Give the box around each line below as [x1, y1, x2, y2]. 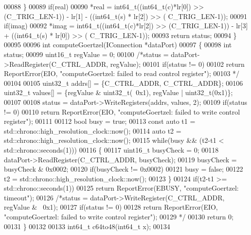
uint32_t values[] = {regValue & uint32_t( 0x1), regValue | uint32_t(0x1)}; [4, 87, 233, 98]
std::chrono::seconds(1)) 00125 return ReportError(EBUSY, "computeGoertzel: [4, 183, 239, 193]
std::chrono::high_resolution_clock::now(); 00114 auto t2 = [4, 125, 181, 136]
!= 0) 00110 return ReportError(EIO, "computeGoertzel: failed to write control [4, 106, 240, 117]
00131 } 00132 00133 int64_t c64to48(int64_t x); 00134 [4, 221, 170, 231]
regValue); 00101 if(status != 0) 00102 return [110, 59, 245, 69]
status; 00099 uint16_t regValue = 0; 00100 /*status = [4, 49, 169, 59]
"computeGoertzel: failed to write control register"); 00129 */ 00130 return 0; [4, 212, 233, 222]
